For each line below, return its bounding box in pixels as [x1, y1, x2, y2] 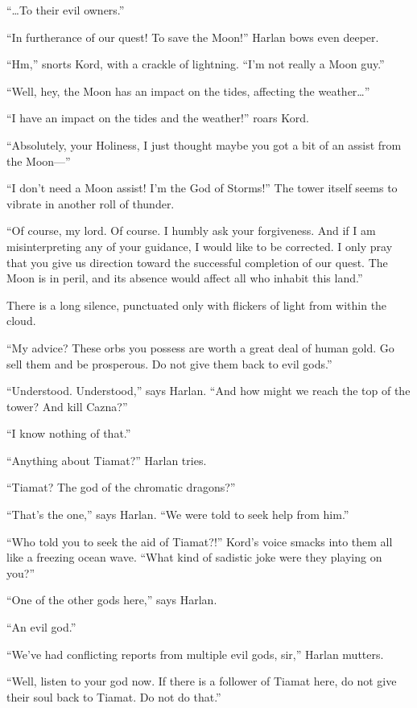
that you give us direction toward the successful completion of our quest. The [6, 253, 388, 270]
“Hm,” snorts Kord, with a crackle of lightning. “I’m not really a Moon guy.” [6, 56, 385, 72]
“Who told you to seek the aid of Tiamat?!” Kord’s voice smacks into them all [6, 533, 393, 550]
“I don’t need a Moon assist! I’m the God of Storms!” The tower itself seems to [6, 179, 398, 196]
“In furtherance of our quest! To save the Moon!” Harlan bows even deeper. [6, 28, 379, 45]
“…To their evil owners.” [6, 2, 125, 18]
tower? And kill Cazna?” [6, 397, 128, 414]
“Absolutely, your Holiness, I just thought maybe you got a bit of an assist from [6, 136, 402, 153]
